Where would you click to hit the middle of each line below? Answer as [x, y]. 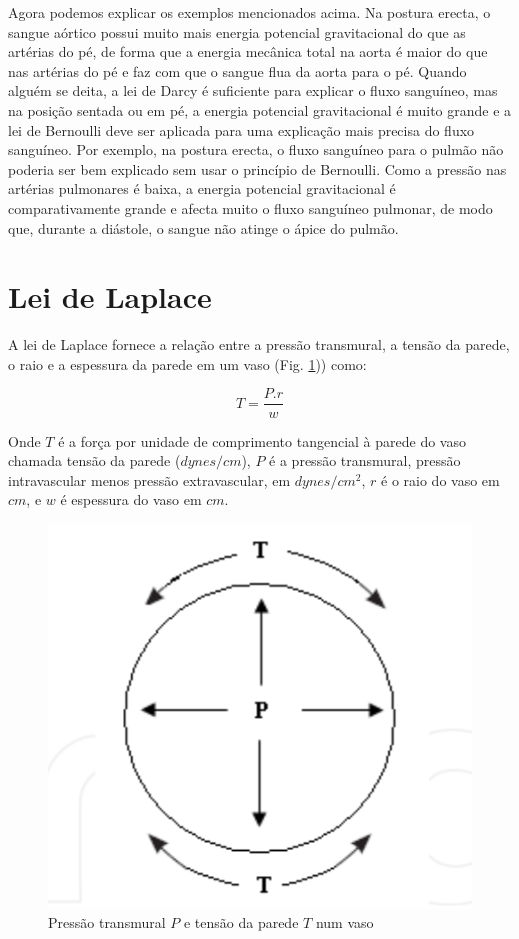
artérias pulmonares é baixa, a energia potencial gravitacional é [202, 188]
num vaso [344, 922]
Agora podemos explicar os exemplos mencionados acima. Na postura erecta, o [249, 12]
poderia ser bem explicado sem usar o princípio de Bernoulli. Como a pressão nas [257, 168]
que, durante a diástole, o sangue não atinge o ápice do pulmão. [203, 227]
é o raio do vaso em [440, 479]
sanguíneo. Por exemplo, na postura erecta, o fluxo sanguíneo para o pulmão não [256, 149]
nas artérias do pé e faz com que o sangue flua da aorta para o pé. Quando [237, 70]
